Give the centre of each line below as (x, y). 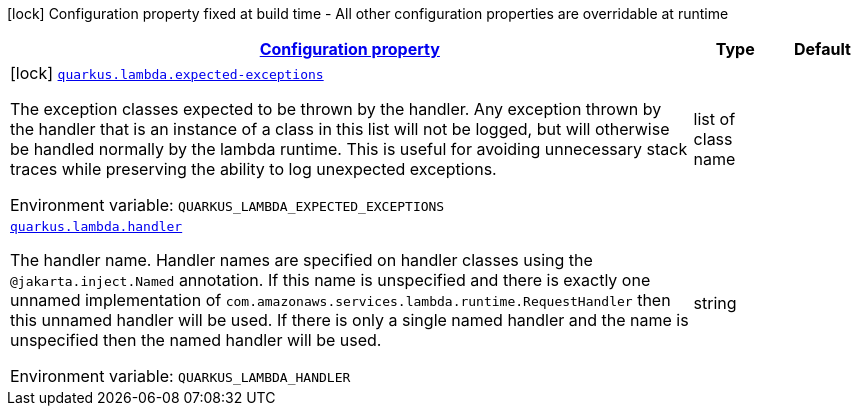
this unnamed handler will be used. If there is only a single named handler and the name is (349, 320)
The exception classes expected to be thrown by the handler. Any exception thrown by (336, 109)
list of (714, 119)
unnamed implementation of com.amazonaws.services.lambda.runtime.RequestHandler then (340, 300)
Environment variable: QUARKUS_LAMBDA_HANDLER (180, 376)
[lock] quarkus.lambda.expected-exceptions (167, 73)
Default (822, 49)
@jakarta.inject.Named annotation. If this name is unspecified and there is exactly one (330, 280)
